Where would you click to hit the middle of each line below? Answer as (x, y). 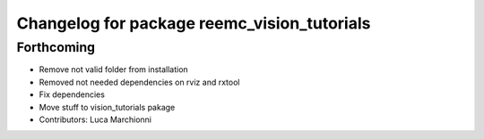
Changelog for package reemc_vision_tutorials (194, 23)
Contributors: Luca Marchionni (95, 119)
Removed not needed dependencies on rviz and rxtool (139, 82)
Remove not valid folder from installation (113, 69)
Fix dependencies (72, 94)
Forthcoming (56, 47)
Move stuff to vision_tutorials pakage (107, 107)
